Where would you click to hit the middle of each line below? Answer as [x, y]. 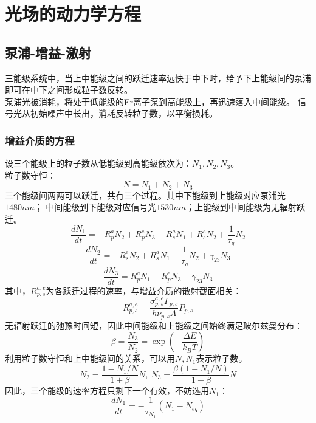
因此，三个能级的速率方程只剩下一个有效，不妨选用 [107, 390]
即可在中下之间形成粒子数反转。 [69, 90]
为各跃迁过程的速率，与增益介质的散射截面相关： [144, 290]
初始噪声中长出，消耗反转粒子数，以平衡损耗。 [124, 113]
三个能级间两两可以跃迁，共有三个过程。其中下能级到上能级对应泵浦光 [145, 195]
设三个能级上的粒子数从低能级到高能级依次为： [98, 163]
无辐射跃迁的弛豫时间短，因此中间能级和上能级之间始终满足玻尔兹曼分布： [154, 325]
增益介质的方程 [40, 140]
